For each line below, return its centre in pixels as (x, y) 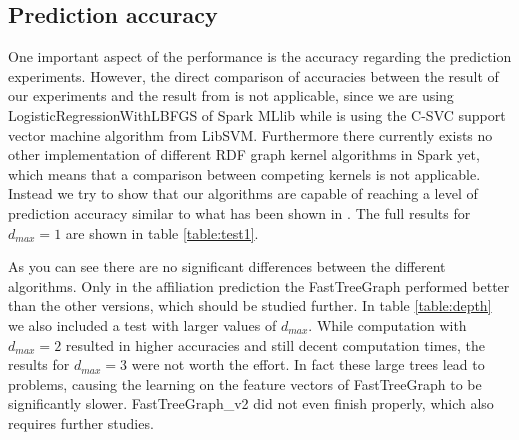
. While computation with (387, 324)
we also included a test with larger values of (142, 324)
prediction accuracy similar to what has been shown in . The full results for (239, 212)
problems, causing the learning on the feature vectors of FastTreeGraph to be (245, 383)
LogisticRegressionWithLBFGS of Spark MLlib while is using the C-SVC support (257, 114)
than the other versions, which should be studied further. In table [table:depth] (250, 305)
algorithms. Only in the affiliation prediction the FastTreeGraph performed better (259, 285)
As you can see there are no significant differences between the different (227, 266)
